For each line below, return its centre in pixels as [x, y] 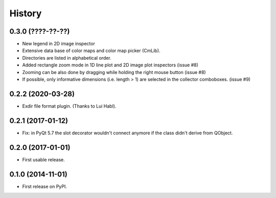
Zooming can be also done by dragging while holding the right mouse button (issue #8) [114, 72]
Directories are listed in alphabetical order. [67, 58]
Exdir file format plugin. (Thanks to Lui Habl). [69, 106]
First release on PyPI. [45, 186]
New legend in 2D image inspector [59, 44]
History [26, 13]
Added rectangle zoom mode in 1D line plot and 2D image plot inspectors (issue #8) [110, 65]
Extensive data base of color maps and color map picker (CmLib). [91, 51]
